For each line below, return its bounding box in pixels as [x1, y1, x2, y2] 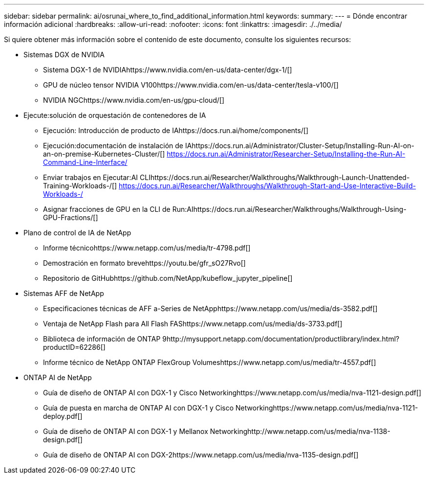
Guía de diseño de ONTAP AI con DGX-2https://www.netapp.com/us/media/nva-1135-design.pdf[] [43, 451, 359, 459]
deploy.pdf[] [43, 412, 83, 420]
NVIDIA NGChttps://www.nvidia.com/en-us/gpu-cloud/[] [43, 96, 225, 104]
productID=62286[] [43, 343, 106, 351]
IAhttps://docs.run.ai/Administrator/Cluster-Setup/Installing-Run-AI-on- [185, 141, 414, 150]
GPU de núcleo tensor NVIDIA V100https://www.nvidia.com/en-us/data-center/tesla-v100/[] [43, 81, 339, 89]
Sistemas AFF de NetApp [23, 289, 104, 297]
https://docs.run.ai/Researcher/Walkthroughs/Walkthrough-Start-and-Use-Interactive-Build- [119, 182, 416, 190]
